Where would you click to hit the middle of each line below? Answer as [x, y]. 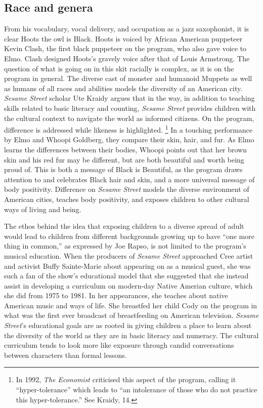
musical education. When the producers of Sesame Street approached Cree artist [129, 255]
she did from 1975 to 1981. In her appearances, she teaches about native [116, 295]
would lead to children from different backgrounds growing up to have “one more [129, 236]
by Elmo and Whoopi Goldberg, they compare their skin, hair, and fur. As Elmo [129, 139]
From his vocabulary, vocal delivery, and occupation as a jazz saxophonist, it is [127, 29]
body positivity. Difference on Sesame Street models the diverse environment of [127, 189]
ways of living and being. [43, 209]
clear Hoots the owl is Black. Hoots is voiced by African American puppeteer [123, 38]
